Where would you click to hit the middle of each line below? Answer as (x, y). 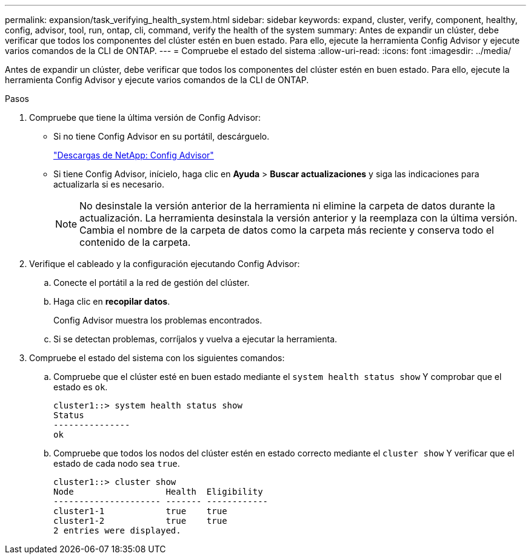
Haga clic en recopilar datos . (112, 301)
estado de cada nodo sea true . (117, 463)
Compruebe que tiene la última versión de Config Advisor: (145, 117)
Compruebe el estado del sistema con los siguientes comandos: (157, 358)
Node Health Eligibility (158, 492)
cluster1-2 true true (140, 521)
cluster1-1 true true (140, 511)
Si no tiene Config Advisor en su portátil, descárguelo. (162, 136)
